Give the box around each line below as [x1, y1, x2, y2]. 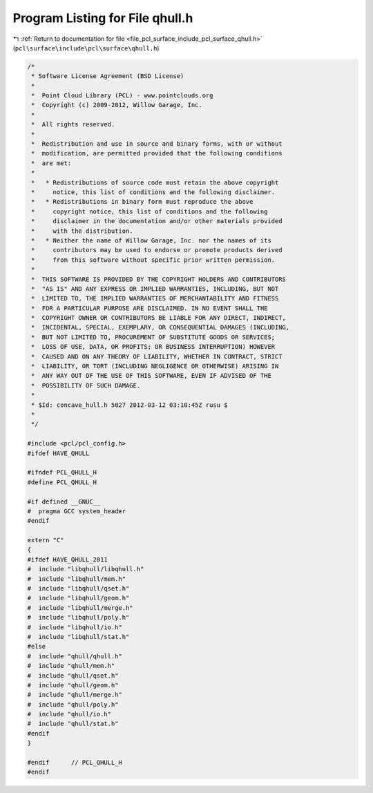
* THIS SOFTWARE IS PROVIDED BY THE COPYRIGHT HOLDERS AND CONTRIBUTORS [31, 275, 287, 283]
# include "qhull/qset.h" [27, 671, 119, 680]
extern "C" [27, 536, 64, 544]
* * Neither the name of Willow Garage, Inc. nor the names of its [31, 236, 272, 245]
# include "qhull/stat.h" [27, 720, 119, 728]
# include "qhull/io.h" [27, 710, 112, 718]
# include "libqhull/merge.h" [27, 604, 134, 611]
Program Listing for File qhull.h [12, 10, 193, 26]
